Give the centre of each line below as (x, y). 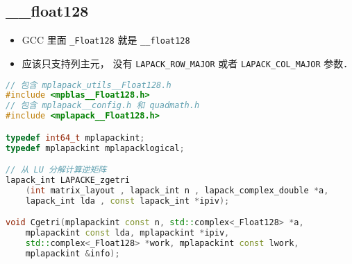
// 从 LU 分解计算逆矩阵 (56, 170)
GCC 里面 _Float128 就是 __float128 (106, 40)
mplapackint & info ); (73, 253)
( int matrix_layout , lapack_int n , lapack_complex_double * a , (177, 190)
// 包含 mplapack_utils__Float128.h (89, 85)
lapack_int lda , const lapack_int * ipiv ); (127, 201)
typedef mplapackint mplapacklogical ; (95, 148)
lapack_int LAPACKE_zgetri (68, 180)
